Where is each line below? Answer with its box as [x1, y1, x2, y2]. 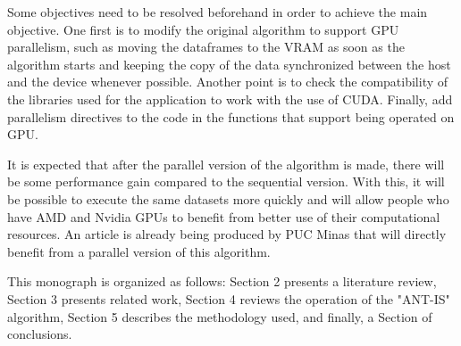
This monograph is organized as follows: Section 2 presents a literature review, [7, 272, 437, 291]
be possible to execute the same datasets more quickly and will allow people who [7, 189, 449, 208]
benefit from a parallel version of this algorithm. [7, 242, 271, 260]
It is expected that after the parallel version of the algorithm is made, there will [7, 154, 445, 173]
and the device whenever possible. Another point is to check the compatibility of [7, 72, 448, 91]
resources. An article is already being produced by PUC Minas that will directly [7, 225, 447, 243]
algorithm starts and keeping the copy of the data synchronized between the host [7, 54, 451, 73]
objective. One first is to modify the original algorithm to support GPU [7, 20, 399, 38]
